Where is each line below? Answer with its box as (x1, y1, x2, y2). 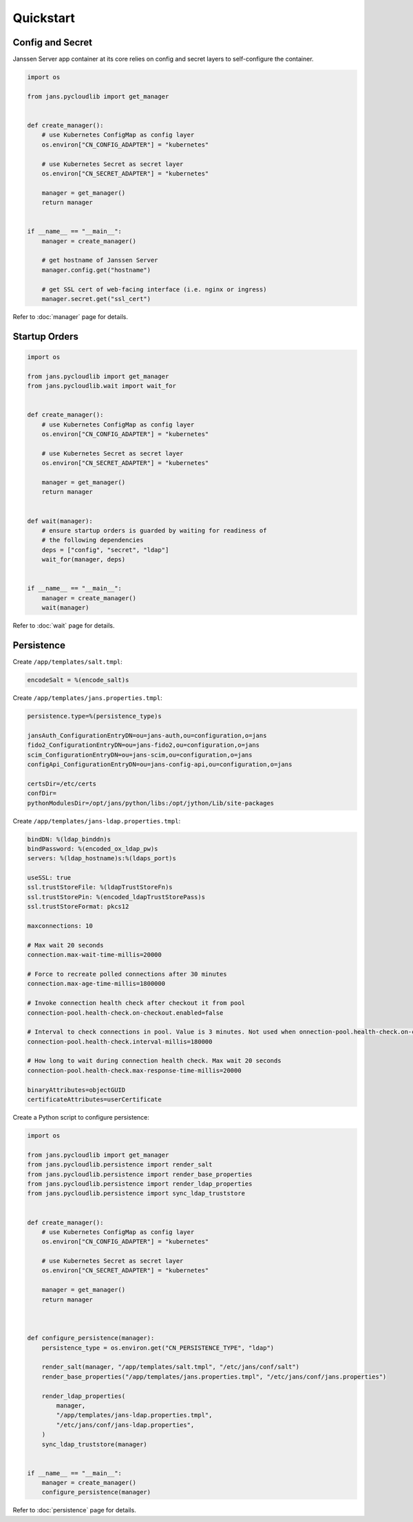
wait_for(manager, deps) (41, 555, 126, 564)
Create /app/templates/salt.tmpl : (12, 658, 123, 666)
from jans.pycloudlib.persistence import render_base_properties (27, 1170, 253, 1178)
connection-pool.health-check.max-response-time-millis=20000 (27, 1067, 242, 1074)
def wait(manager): (27, 517, 93, 525)
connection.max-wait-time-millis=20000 (27, 951, 162, 959)
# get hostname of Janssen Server (41, 256, 158, 265)
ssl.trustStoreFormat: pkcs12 (27, 903, 129, 911)
